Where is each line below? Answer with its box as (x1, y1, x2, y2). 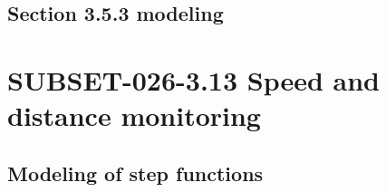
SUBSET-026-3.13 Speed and (7, 61, 380, 98)
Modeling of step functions (7, 158, 264, 187)
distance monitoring (7, 97, 261, 134)
